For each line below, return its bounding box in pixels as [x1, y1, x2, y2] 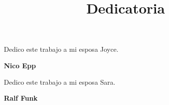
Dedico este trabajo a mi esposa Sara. [4, 76, 115, 87]
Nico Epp [4, 60, 36, 70]
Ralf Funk [4, 93, 38, 103]
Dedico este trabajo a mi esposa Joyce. [4, 44, 119, 54]
